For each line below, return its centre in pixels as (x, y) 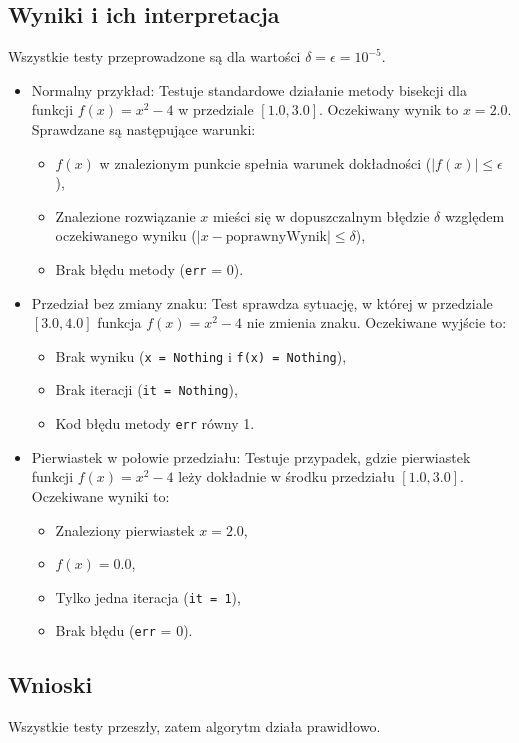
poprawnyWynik (276, 237)
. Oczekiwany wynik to (389, 109)
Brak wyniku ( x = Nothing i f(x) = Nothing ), (201, 355)
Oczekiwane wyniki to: (100, 495)
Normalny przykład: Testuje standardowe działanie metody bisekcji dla (249, 89)
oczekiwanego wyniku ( (126, 235)
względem (474, 215)
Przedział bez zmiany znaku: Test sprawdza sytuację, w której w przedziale (262, 302)
